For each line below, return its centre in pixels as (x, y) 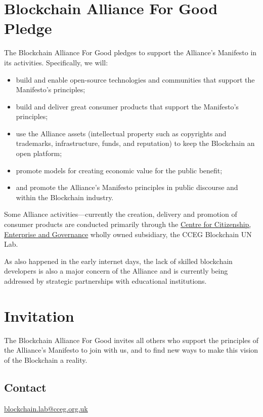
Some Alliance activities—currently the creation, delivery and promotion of (121, 214)
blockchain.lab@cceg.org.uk (46, 408)
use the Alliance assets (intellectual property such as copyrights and (121, 133)
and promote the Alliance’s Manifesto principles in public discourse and (127, 187)
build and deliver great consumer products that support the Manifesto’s (127, 106)
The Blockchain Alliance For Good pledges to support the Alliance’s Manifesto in (130, 52)
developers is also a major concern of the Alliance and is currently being (116, 271)
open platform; (39, 153)
